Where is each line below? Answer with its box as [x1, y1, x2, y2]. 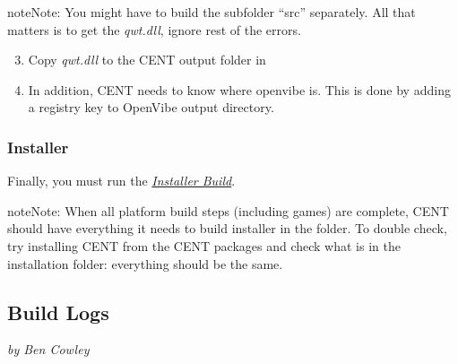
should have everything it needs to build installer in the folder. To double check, [7, 219, 447, 238]
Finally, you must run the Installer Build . [7, 171, 236, 190]
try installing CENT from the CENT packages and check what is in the [7, 236, 401, 255]
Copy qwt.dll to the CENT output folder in [28, 50, 266, 69]
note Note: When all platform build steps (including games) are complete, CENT [7, 201, 449, 220]
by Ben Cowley [7, 340, 90, 359]
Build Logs [7, 298, 109, 325]
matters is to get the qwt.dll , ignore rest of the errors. [7, 20, 301, 39]
